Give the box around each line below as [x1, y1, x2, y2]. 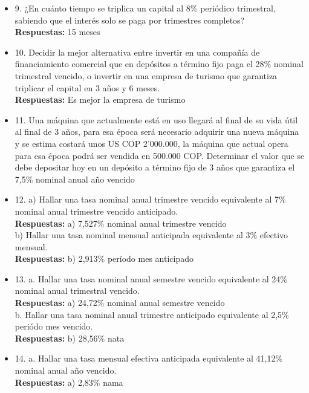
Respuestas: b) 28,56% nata [15, 331, 125, 344]
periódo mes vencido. [15, 320, 93, 333]
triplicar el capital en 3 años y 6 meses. [15, 81, 160, 94]
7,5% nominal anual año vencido [15, 172, 135, 185]
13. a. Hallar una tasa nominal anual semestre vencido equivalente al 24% [15, 272, 288, 285]
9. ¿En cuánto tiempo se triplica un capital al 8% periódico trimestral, [15, 2, 276, 14]
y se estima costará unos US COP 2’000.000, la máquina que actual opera [15, 137, 288, 149]
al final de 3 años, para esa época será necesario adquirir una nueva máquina [15, 125, 299, 138]
